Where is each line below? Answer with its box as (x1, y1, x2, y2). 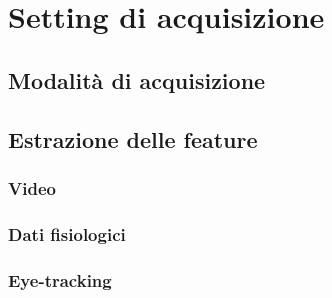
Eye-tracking (8, 267, 112, 292)
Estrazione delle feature (8, 123, 258, 154)
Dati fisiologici (8, 221, 126, 246)
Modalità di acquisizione (8, 64, 266, 95)
